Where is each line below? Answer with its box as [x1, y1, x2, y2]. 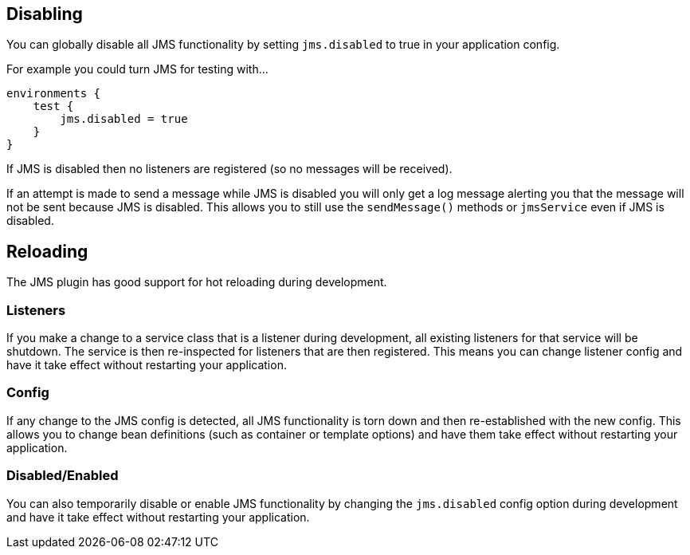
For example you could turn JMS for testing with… [6, 62, 269, 77]
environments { [6, 87, 101, 100]
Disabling [6, 4, 83, 24]
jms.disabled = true [60, 112, 188, 126]
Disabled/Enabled [6, 467, 119, 484]
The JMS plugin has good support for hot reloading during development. [6, 275, 387, 289]
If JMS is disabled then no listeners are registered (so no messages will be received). [6, 162, 453, 176]
